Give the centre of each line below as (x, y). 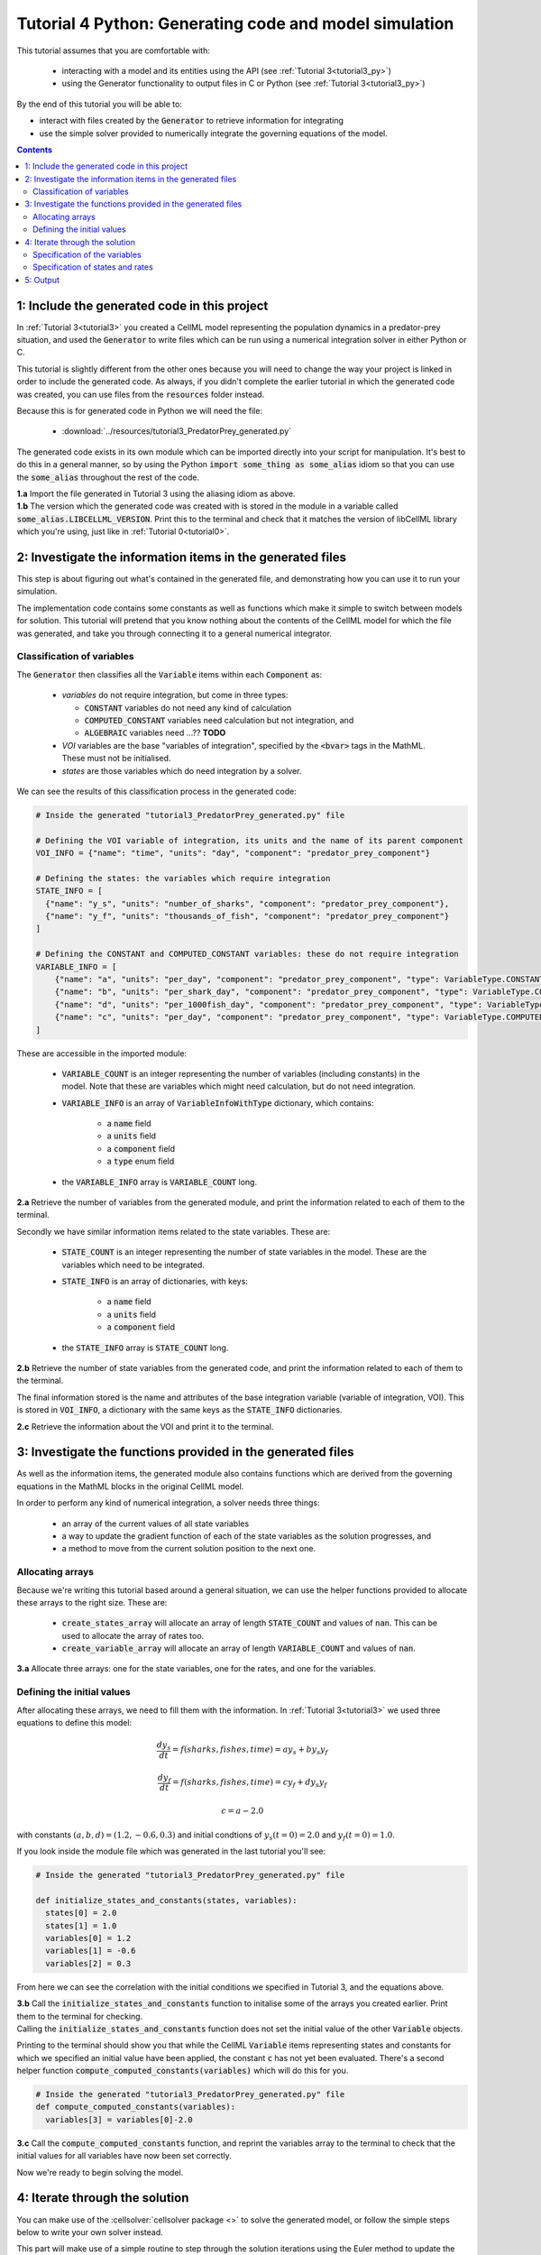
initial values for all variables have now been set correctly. (124, 2156)
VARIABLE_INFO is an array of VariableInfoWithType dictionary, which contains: (218, 1103)
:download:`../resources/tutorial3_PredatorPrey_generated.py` (177, 431)
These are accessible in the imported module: (102, 1053)
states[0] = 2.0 (81, 1913)
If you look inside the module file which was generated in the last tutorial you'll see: (171, 1851)
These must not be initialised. (116, 759)
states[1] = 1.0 (81, 1925)
